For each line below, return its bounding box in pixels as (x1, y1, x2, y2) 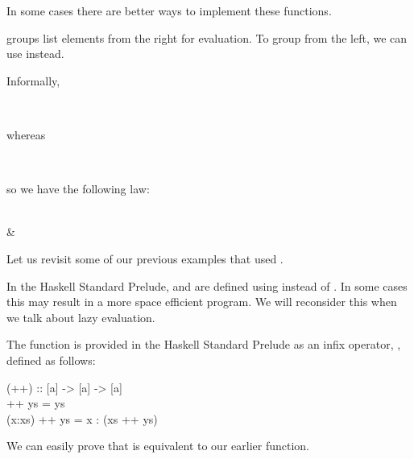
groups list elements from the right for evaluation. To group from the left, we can (6, 29, 408, 46)
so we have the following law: (6, 180, 150, 197)
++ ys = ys (6, 395, 65, 411)
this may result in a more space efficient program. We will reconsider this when (6, 293, 397, 310)
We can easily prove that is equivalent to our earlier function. (6, 437, 309, 454)
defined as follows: (6, 351, 96, 368)
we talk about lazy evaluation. (6, 308, 155, 325)
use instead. (6, 45, 64, 62)
